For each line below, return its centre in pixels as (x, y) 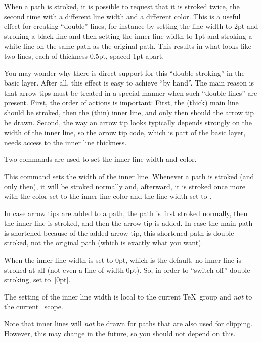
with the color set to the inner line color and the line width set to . (108, 196)
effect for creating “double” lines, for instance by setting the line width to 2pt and (131, 26)
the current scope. (34, 306)
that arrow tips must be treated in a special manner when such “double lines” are (131, 92)
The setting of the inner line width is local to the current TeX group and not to (128, 296)
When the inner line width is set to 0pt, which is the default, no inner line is (123, 260)
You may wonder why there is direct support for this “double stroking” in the (124, 73)
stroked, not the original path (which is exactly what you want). (104, 243)
